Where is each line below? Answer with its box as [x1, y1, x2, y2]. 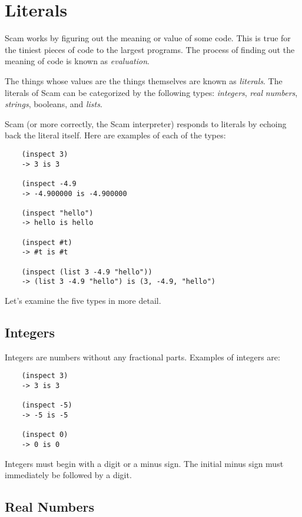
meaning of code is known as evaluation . [5, 55, 150, 67]
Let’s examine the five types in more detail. [5, 294, 161, 307]
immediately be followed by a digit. [5, 469, 132, 481]
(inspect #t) [21, 238, 72, 247]
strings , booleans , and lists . [5, 98, 102, 110]
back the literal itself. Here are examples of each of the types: [5, 129, 226, 141]
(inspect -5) [21, 401, 72, 410]
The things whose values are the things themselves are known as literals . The [5, 74, 283, 87]
